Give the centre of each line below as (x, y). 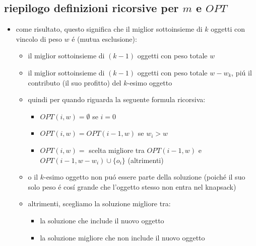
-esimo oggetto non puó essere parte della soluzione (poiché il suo (145, 177)
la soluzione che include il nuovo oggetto (102, 220)
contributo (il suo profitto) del (75, 82)
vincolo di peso (39, 38)
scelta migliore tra (117, 150)
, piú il (242, 72)
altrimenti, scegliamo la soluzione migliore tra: (99, 203)
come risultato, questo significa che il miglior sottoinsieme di (109, 29)
